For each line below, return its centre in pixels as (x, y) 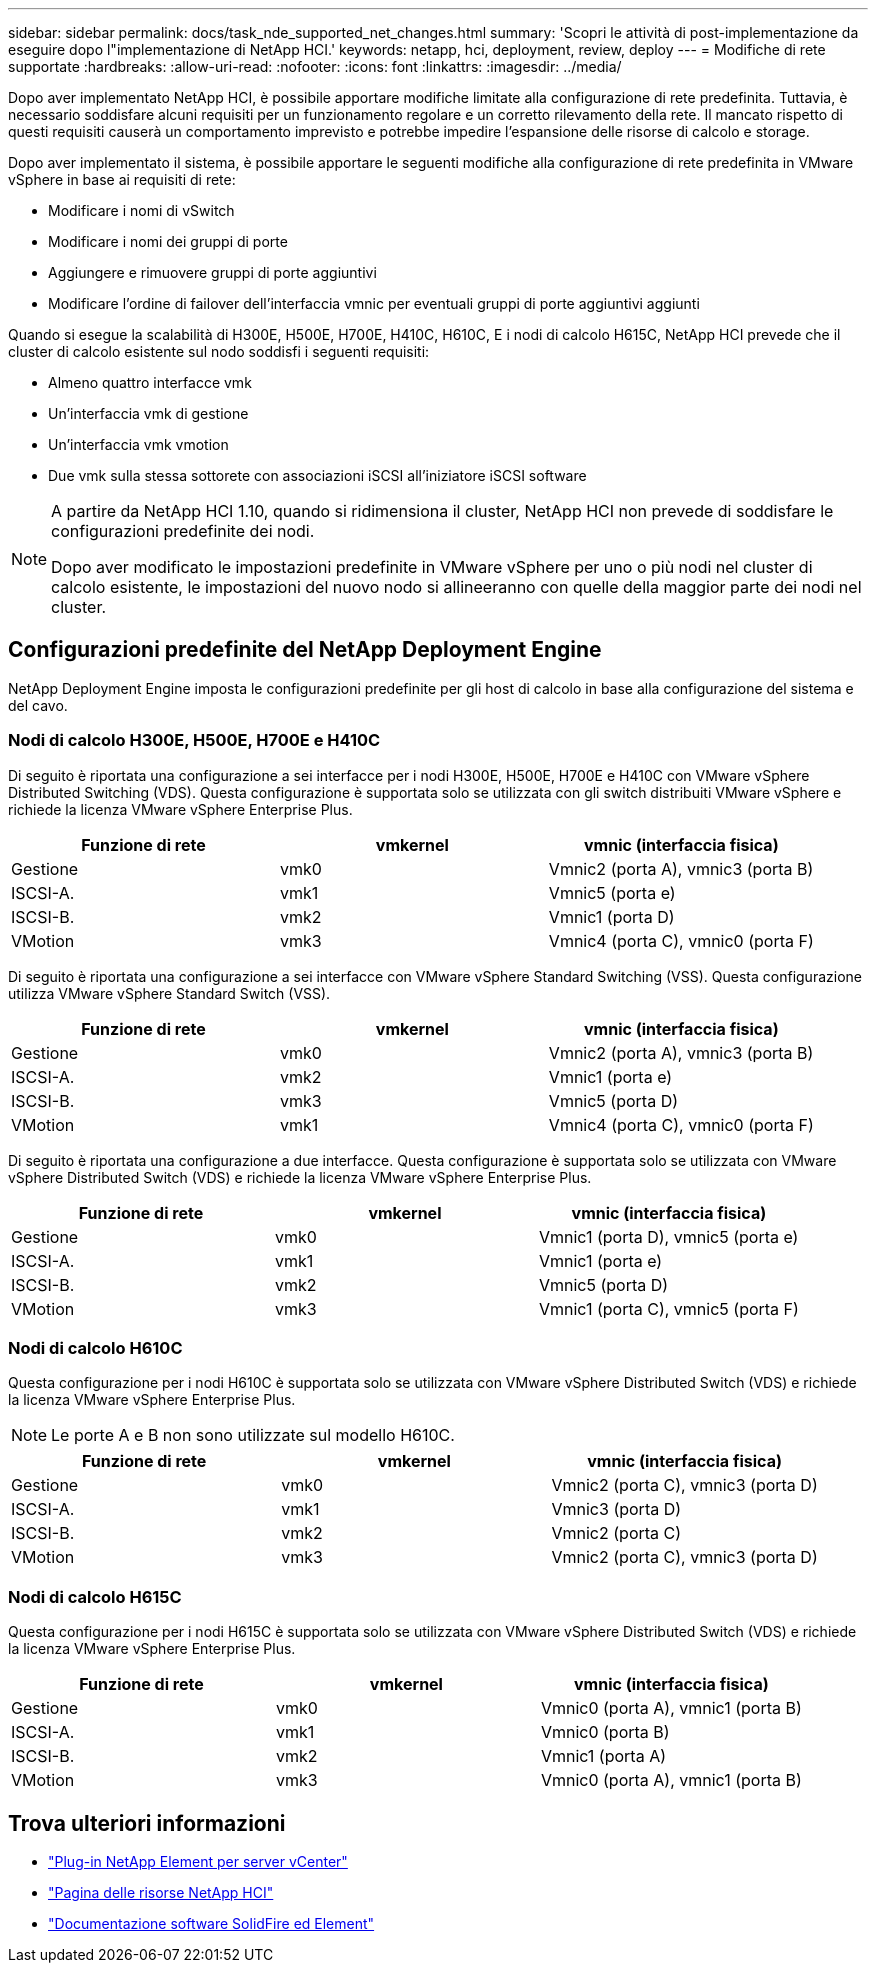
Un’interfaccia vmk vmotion (138, 444)
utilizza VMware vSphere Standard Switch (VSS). (169, 993)
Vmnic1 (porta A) (603, 1756)
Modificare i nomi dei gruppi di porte (168, 241)
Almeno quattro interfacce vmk (150, 382)
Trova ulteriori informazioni (147, 1823)
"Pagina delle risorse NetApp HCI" (161, 1892)
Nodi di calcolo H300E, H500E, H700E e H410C (194, 740)
